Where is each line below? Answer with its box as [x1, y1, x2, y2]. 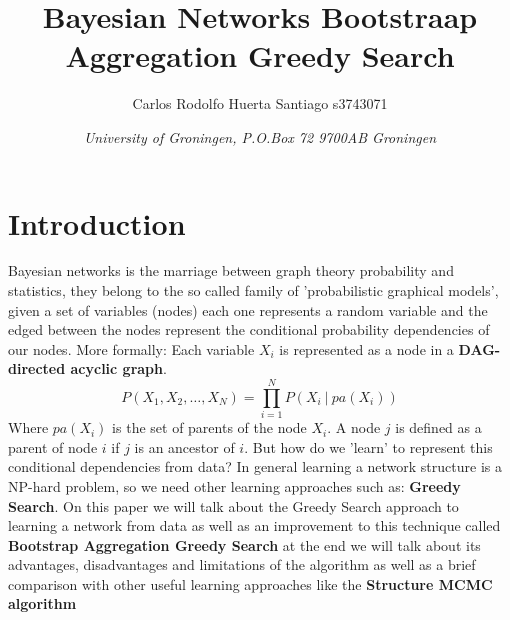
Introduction [8, 202, 186, 243]
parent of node [8, 436, 98, 457]
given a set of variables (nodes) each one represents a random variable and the [8, 299, 488, 320]
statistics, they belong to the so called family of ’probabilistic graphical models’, [8, 280, 499, 301]
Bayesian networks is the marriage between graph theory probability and [8, 260, 454, 281]
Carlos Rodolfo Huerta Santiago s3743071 [132, 93, 388, 114]
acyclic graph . [70, 358, 167, 379]
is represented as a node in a [279, 338, 454, 359]
